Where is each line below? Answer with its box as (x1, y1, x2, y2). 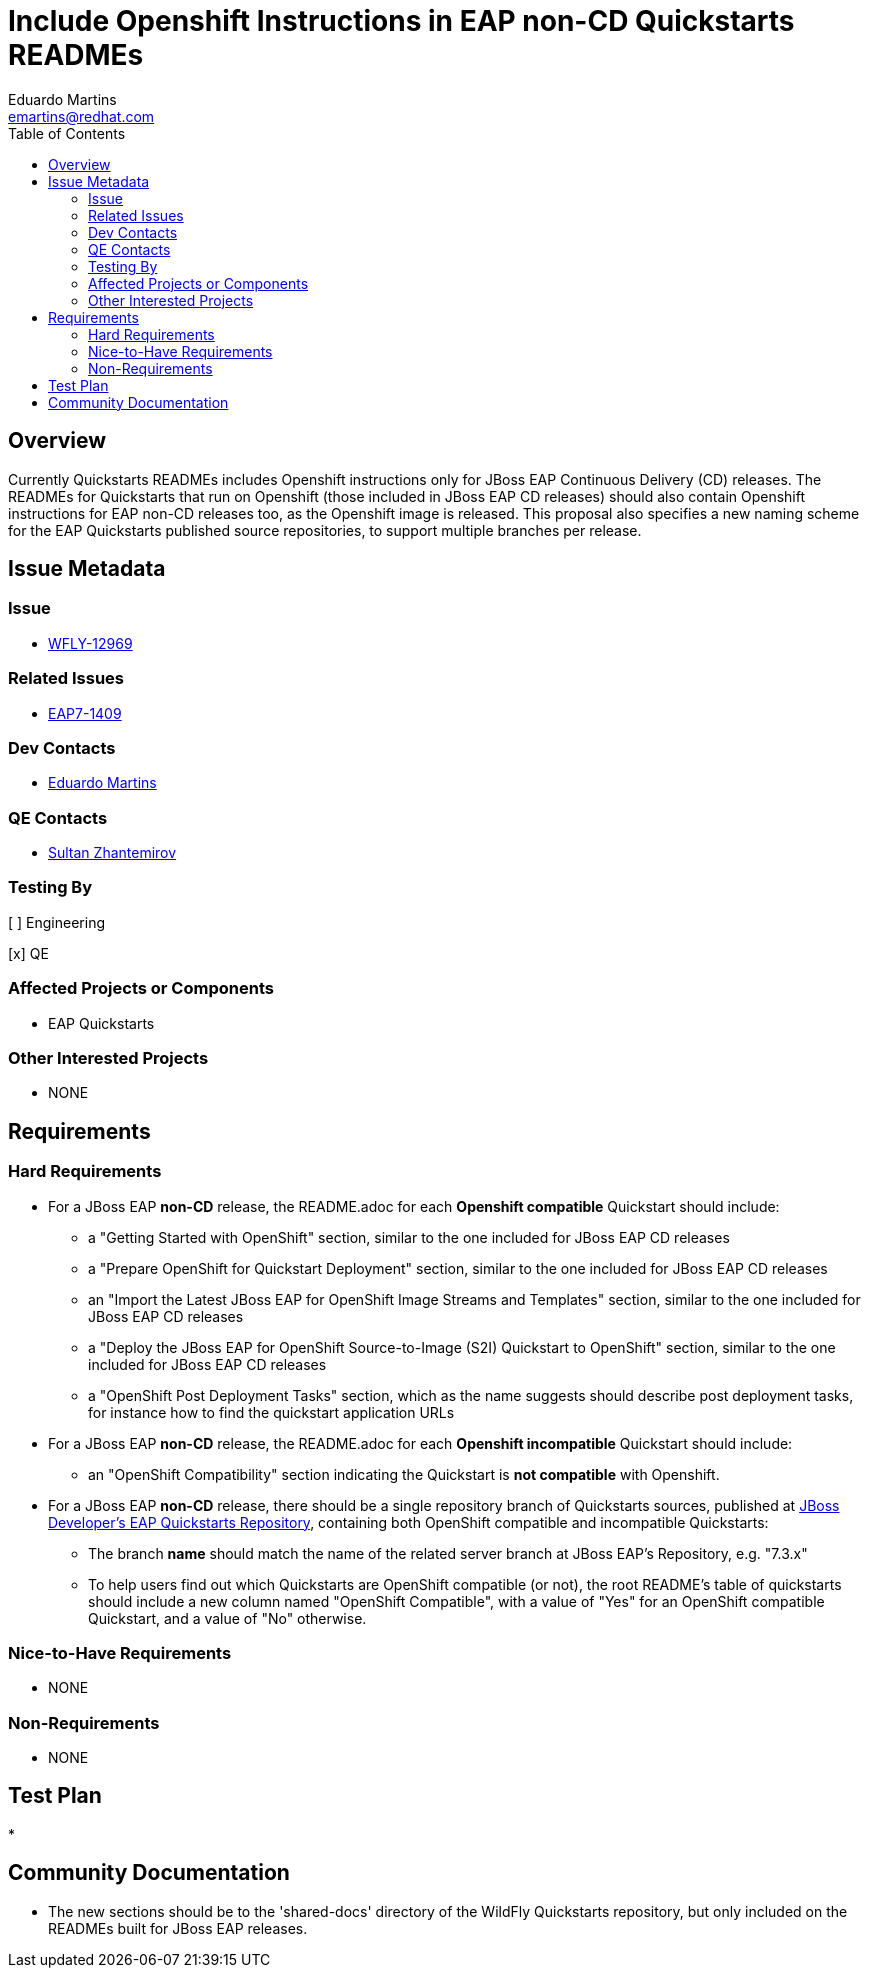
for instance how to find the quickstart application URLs (88, 1403, 455, 1421)
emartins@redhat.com (8, 107, 155, 125)
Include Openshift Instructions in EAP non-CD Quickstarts (8, 4, 795, 38)
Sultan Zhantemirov (48, 844, 177, 862)
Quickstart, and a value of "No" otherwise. (88, 1609, 367, 1627)
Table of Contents (8, 124, 126, 142)
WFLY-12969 (48, 634, 133, 652)
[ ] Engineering (8, 913, 106, 931)
